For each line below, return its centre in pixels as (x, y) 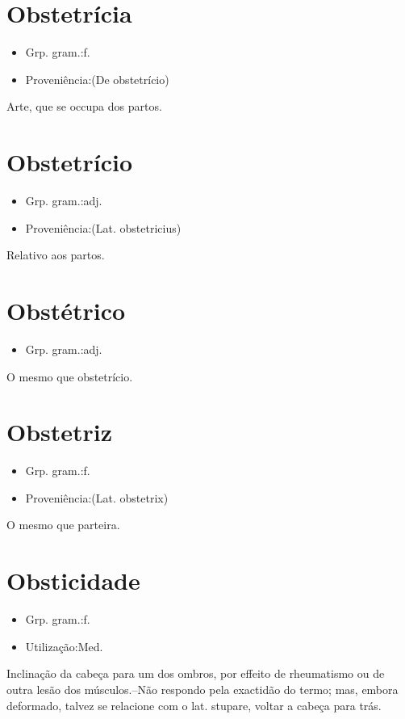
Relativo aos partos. (56, 255)
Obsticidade (73, 580)
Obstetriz (60, 432)
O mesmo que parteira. (63, 525)
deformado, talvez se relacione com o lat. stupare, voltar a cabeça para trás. (194, 705)
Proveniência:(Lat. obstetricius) (103, 227)
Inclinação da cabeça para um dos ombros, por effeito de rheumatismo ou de (196, 673)
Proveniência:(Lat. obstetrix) (97, 497)
